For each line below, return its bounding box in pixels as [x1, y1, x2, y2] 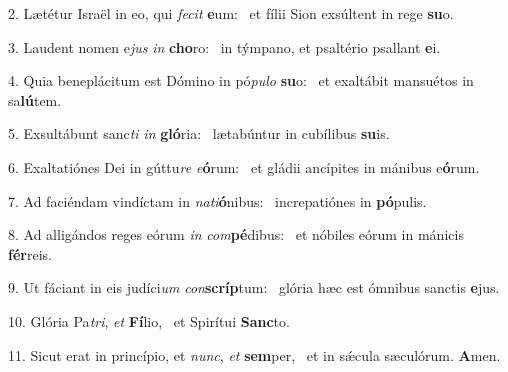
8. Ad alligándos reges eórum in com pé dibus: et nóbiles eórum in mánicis [8, 224, 464, 245]
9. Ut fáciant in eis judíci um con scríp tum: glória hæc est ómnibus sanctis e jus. [8, 277, 500, 298]
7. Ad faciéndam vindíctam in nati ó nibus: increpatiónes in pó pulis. [8, 190, 427, 211]
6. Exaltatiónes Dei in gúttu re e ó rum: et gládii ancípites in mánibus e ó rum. [8, 156, 480, 177]
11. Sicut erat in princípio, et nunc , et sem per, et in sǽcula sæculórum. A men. [8, 344, 501, 365]
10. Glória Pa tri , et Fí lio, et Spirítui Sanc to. [8, 310, 290, 331]
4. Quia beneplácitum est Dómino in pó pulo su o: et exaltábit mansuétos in [8, 70, 474, 91]
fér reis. [8, 243, 52, 264]
